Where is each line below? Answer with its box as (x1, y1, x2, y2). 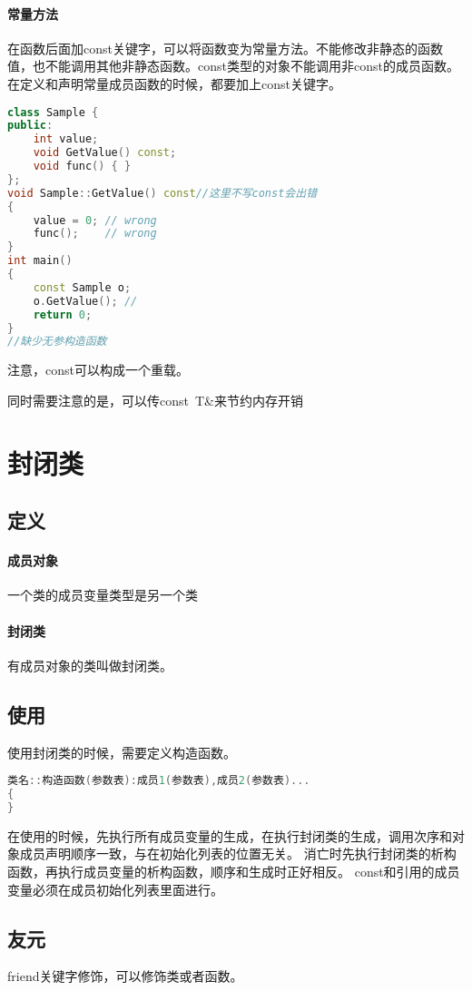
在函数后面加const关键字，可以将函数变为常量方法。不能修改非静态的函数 (7, 38, 443, 57)
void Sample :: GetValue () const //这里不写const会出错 (7, 186, 318, 200)
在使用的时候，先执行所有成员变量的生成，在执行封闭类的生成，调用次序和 (7, 826, 452, 845)
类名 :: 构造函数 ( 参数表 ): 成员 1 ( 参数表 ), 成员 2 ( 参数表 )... (7, 774, 310, 788)
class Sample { (7, 105, 99, 119)
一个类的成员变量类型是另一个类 (7, 585, 198, 604)
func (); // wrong (33, 227, 157, 240)
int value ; (33, 132, 99, 146)
